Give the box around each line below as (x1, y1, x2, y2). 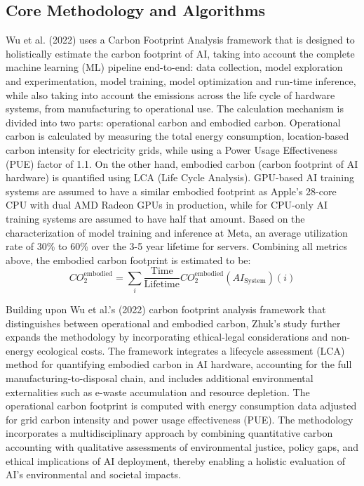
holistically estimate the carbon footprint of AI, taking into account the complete (6, 46, 355, 60)
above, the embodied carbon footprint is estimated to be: (6, 252, 251, 267)
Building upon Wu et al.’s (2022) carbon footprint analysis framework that (6, 302, 326, 317)
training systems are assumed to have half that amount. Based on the (6, 211, 305, 225)
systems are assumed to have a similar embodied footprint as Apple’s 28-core (6, 183, 337, 198)
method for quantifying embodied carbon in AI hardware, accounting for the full (6, 357, 352, 372)
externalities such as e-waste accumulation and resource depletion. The (6, 384, 310, 399)
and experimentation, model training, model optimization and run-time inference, (6, 73, 356, 88)
